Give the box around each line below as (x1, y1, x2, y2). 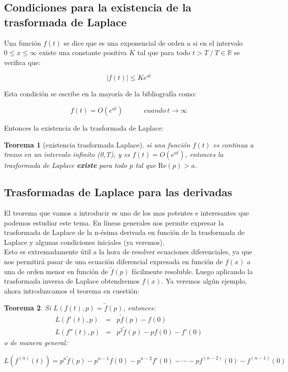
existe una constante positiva (39, 47, 127, 58)
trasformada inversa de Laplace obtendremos (4, 276, 140, 286)
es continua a (213, 139, 254, 149)
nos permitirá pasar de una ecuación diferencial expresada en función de (4, 256, 223, 266)
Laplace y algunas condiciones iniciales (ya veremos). (4, 236, 165, 247)
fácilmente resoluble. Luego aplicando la (131, 266, 253, 276)
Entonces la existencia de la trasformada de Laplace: (4, 123, 164, 133)
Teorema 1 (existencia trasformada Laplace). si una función (4, 139, 190, 149)
